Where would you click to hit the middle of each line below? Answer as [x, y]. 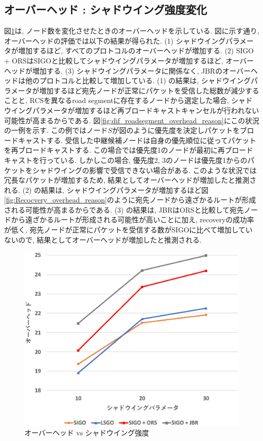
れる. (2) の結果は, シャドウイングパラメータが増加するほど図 [106, 190]
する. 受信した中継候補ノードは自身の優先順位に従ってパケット [151, 140]
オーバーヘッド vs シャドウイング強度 [87, 433]
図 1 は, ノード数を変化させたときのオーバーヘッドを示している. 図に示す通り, [132, 31]
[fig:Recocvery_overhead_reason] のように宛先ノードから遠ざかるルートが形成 [130, 200]
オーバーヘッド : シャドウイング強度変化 [106, 9]
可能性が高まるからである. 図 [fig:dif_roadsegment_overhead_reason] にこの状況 [132, 120]
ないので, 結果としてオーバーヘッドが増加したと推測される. [103, 239]
